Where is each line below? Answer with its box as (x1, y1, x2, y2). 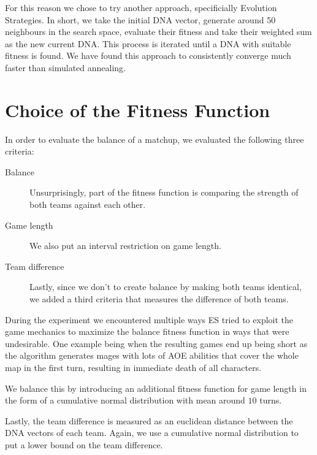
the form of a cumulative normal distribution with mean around (5, 394, 245, 407)
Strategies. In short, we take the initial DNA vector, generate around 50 (5, 13, 276, 26)
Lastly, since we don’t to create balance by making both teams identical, (29, 280, 302, 293)
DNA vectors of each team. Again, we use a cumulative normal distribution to (5, 426, 299, 439)
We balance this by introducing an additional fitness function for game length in (5, 381, 307, 394)
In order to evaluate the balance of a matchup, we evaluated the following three (5, 132, 304, 145)
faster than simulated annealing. (5, 61, 126, 74)
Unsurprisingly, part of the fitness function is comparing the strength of (29, 186, 299, 199)
